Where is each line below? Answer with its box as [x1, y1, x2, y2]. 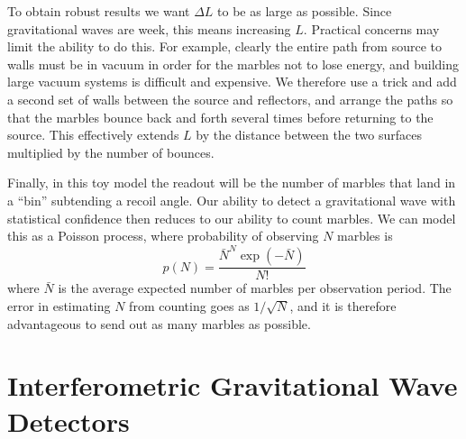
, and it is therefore [289, 297, 397, 316]
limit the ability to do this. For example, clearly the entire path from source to [7, 37, 442, 56]
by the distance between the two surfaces [196, 125, 422, 144]
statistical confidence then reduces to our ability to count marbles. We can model [7, 208, 456, 227]
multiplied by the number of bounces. [7, 142, 215, 161]
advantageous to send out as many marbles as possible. [7, 314, 311, 333]
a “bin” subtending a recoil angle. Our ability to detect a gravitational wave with [7, 190, 456, 209]
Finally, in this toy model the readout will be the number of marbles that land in [7, 173, 456, 192]
